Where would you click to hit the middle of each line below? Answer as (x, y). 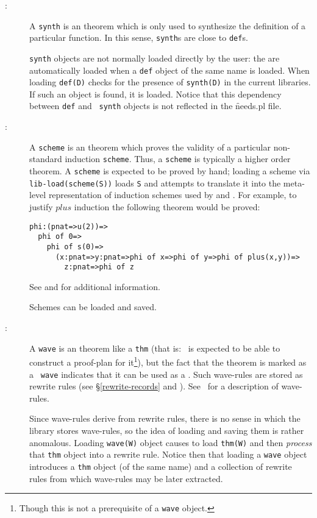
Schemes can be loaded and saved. (93, 307)
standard (46, 159)
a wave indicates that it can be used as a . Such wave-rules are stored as (166, 374)
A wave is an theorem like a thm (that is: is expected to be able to (155, 348)
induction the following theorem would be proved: (167, 206)
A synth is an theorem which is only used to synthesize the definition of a (168, 25)
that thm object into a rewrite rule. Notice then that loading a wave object (168, 454)
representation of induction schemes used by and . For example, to (173, 195)
